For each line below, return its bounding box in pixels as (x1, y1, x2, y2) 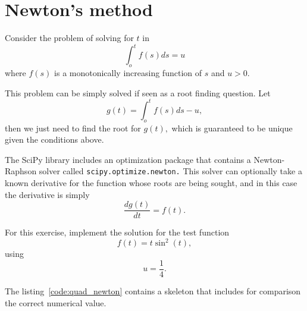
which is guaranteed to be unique (171, 121, 293, 134)
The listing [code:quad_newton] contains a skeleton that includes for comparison (5, 284, 301, 297)
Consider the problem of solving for (5, 32, 134, 44)
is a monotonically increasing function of (54, 67, 202, 79)
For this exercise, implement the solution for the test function (5, 226, 230, 238)
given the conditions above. (5, 133, 104, 146)
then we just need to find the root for (5, 121, 141, 134)
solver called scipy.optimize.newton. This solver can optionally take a (39, 165, 302, 177)
